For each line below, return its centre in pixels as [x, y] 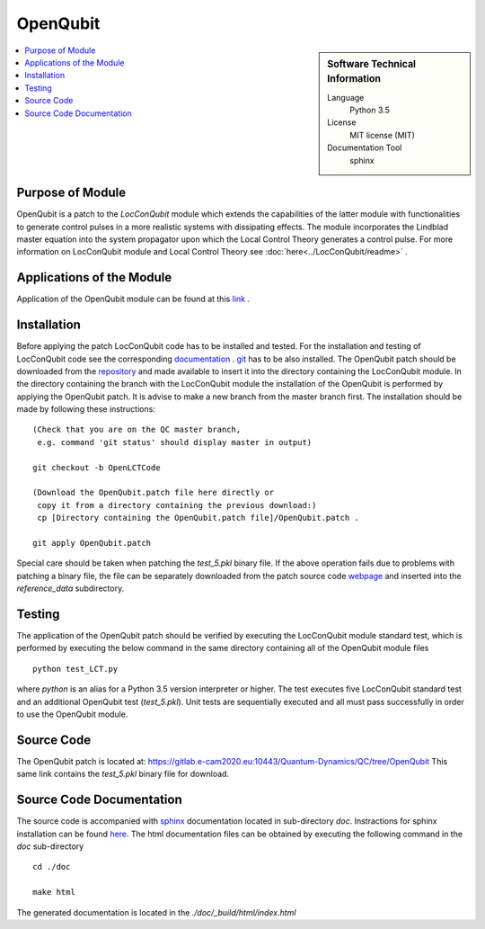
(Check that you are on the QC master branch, [137, 430]
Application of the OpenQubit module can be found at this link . [133, 299]
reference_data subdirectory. [71, 588]
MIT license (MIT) [382, 135]
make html [54, 892]
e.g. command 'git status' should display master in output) [175, 442]
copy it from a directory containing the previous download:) [177, 505]
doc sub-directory [50, 846]
